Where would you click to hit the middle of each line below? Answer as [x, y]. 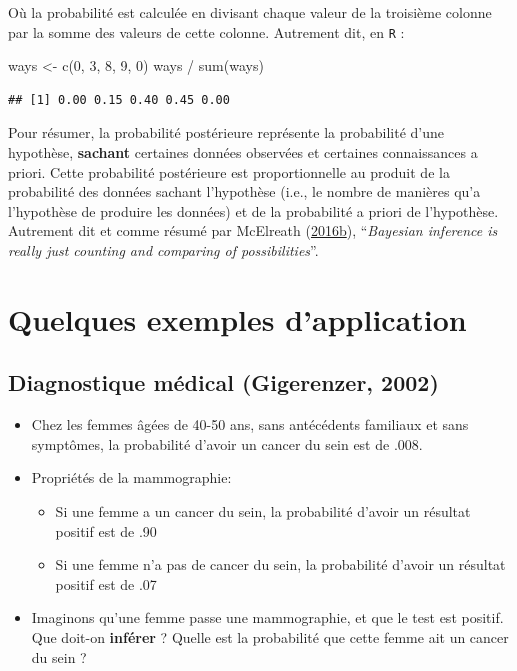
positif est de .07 [106, 583]
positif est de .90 [106, 530]
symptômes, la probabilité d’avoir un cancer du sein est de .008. [227, 443]
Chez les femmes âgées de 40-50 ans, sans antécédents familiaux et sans [250, 424]
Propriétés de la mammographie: [131, 477]
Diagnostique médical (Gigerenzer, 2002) [223, 382]
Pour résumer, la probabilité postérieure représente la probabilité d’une [226, 132]
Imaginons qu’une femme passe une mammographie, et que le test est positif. [267, 617]
